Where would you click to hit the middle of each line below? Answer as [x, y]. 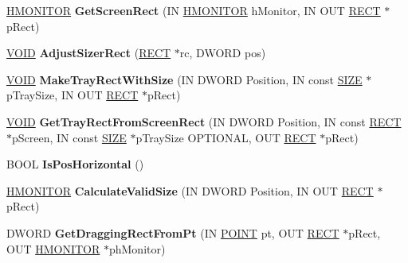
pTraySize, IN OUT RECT [73, 95]
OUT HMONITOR [53, 248]
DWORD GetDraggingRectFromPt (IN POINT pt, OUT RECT [173, 232]
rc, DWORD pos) [223, 53]
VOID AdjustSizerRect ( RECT [89, 53]
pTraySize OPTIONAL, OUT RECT [226, 137]
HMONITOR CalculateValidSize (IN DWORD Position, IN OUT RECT [190, 190]
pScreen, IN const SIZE [69, 137]
